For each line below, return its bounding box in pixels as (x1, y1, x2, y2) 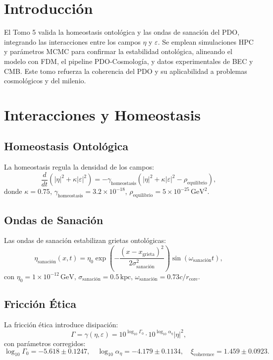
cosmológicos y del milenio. (4, 75, 86, 86)
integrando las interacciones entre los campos (4, 36, 141, 47)
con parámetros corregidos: (4, 338, 86, 348)
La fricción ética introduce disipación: (4, 319, 118, 329)
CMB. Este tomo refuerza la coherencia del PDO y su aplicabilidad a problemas (4, 65, 247, 76)
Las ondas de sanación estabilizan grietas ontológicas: (4, 235, 166, 245)
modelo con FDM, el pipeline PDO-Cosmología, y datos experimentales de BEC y (4, 56, 253, 66)
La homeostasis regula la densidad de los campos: (4, 162, 154, 172)
